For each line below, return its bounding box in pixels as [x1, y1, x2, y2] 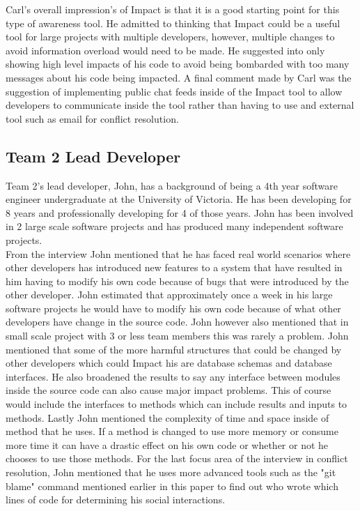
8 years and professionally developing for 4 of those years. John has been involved [6, 205, 354, 220]
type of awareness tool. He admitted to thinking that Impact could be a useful [6, 15, 341, 30]
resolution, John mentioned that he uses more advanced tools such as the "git [6, 465, 336, 480]
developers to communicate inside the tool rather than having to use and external [6, 98, 354, 112]
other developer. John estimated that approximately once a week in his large [6, 287, 333, 302]
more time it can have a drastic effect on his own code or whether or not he [6, 437, 329, 452]
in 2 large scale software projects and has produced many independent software [6, 219, 343, 234]
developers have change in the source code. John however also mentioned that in [6, 314, 349, 329]
